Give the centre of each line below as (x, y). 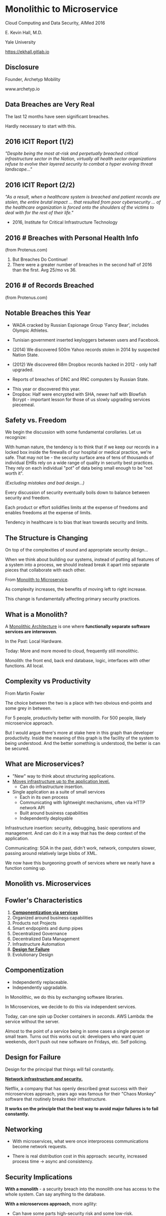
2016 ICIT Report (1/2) (40, 142)
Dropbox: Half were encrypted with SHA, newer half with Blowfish (79, 394)
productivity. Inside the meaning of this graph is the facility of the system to (82, 738)
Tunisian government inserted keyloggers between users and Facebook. (86, 340)
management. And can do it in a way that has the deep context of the (76, 833)
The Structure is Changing (46, 538)
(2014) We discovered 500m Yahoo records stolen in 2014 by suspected (86, 349)
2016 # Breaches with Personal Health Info (72, 238)
